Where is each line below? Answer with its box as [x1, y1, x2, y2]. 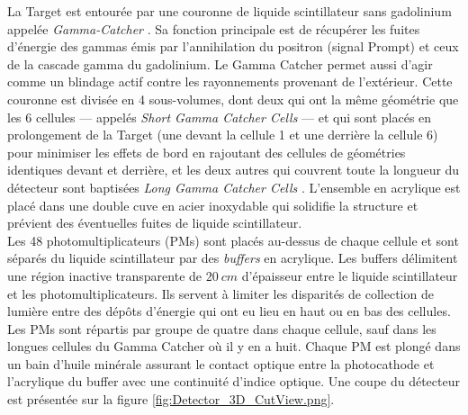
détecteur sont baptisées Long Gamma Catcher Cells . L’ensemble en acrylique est [7, 177, 461, 196]
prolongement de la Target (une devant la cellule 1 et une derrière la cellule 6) [7, 125, 438, 144]
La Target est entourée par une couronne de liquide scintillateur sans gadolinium [7, 2, 452, 20]
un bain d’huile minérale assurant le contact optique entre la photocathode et [7, 354, 435, 373]
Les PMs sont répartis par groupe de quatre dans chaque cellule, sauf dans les [7, 319, 436, 338]
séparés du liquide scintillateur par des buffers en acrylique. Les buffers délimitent [7, 248, 458, 267]
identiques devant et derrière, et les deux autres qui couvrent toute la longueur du [7, 160, 460, 179]
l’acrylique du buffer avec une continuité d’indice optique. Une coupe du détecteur [7, 372, 460, 391]
